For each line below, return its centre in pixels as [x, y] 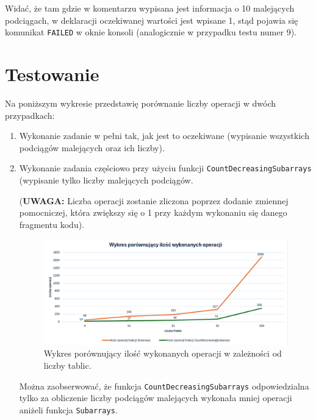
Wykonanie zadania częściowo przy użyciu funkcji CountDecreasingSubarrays [165, 168]
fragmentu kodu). [52, 224]
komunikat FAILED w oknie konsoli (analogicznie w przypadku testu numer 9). [151, 32]
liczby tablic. [67, 365]
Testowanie [52, 74]
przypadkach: [30, 115]
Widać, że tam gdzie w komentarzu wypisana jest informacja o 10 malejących [150, 8]
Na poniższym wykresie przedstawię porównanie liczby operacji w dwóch [141, 103]
